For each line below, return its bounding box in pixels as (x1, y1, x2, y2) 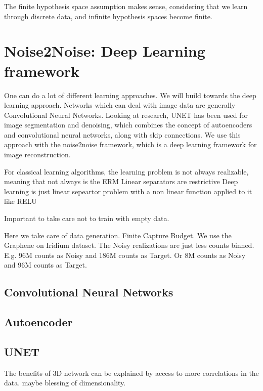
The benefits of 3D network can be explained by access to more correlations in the (4, 367, 259, 378)
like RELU (4, 196, 37, 206)
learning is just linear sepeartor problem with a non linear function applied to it (4, 186, 252, 196)
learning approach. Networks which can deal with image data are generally (4, 100, 236, 110)
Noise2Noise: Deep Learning (4, 40, 205, 61)
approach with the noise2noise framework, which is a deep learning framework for (4, 139, 257, 150)
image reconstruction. (4, 149, 71, 160)
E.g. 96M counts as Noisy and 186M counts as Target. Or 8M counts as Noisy (4, 249, 246, 260)
